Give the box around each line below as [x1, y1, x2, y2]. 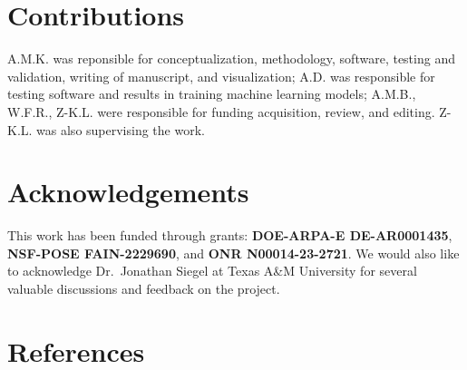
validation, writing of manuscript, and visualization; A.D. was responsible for [7, 66, 435, 85]
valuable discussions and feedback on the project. [7, 279, 280, 297]
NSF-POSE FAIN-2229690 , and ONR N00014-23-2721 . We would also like [7, 243, 460, 262]
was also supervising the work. [36, 120, 205, 139]
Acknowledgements [7, 173, 249, 210]
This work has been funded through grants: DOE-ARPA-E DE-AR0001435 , [7, 226, 452, 245]
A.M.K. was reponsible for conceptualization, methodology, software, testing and [7, 49, 455, 68]
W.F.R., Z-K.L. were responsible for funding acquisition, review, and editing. [7, 102, 435, 121]
